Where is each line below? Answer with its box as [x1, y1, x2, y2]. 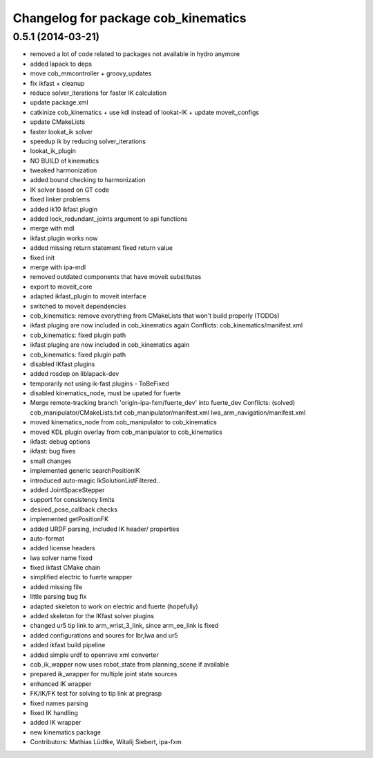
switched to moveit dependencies [30, 302, 127, 310]
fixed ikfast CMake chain [30, 563, 101, 572]
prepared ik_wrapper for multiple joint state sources [30, 670, 178, 678]
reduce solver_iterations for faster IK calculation [30, 89, 167, 97]
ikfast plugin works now [30, 234, 98, 242]
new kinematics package [30, 728, 102, 737]
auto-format [30, 534, 65, 543]
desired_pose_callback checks [30, 505, 117, 514]
